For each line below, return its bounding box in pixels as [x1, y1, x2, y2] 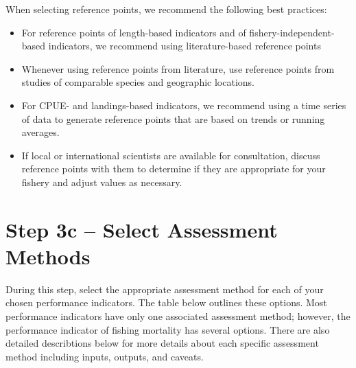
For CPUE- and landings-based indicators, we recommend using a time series [21, 97, 346, 112]
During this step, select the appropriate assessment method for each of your [5, 281, 324, 296]
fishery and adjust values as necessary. [21, 174, 182, 189]
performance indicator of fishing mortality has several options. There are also [5, 322, 330, 336]
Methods [5, 242, 91, 270]
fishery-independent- [249, 25, 335, 39]
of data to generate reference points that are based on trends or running [21, 111, 325, 126]
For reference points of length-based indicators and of [21, 25, 246, 39]
